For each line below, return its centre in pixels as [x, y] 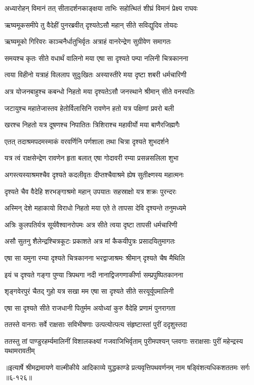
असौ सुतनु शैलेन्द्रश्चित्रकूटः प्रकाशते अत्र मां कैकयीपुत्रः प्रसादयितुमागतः [90, 241]
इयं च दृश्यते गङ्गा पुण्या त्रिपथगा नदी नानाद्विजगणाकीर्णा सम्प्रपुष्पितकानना [94, 274]
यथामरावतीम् [20, 351]
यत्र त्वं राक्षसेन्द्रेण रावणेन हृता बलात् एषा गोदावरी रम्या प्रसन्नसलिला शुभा [92, 158]
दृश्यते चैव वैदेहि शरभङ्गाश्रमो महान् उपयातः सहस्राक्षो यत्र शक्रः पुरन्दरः [90, 191]
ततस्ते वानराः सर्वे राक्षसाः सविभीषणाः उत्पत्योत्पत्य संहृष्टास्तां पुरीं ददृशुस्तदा [96, 324]
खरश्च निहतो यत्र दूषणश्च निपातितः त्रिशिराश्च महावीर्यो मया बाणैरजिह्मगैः [92, 125]
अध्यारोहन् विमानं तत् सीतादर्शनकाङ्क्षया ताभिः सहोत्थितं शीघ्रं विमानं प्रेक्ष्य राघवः [101, 8]
